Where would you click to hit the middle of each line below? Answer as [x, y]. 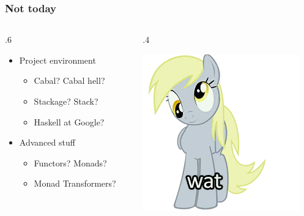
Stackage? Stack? [66, 101]
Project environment [57, 60]
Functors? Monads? [70, 162]
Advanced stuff [47, 142]
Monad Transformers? [75, 183]
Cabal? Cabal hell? [69, 80]
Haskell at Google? [69, 121]
